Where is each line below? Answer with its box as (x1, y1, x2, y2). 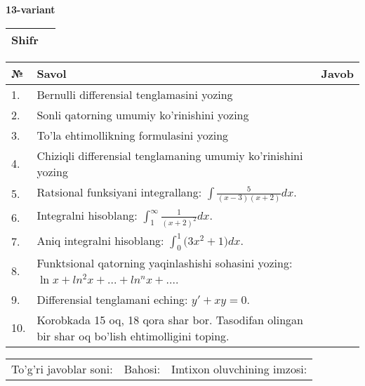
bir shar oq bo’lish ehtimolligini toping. (36, 327, 230, 344)
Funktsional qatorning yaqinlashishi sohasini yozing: (36, 254, 293, 271)
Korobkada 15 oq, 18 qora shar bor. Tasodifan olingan (36, 311, 303, 328)
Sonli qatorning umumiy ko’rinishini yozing (36, 106, 249, 123)
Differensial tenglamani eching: (36, 291, 188, 307)
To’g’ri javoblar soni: (11, 360, 113, 377)
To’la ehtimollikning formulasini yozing (36, 126, 229, 143)
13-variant (6, 2, 55, 16)
